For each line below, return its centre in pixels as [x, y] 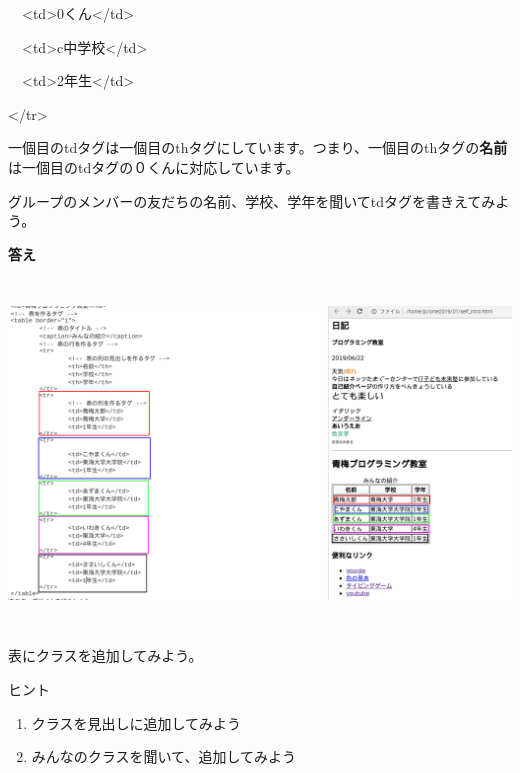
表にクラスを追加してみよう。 [105, 655]
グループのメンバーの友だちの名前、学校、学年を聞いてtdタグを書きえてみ [252, 200]
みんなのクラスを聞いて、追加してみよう [163, 756]
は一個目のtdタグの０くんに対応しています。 [154, 166]
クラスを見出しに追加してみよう [136, 722]
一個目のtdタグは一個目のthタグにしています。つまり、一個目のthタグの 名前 [258, 147]
